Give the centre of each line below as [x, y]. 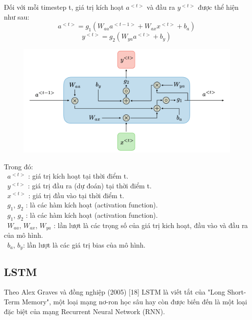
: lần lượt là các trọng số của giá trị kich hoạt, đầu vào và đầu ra [151, 225]
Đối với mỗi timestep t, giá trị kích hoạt [64, 7]
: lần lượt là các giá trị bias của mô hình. [84, 244]
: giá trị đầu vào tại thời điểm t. [76, 195]
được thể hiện [218, 7]
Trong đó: [19, 166]
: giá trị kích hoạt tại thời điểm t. [78, 176]
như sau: [17, 16]
